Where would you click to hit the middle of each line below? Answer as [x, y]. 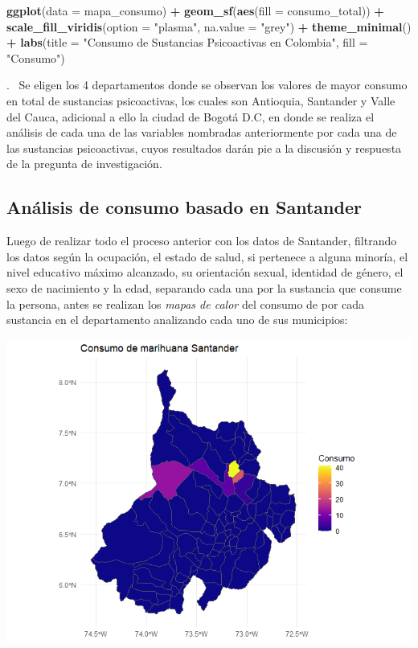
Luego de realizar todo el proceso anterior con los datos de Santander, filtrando [202, 241]
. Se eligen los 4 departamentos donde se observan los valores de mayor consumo [207, 85]
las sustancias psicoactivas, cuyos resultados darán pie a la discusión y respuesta [204, 148]
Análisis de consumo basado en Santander [184, 207]
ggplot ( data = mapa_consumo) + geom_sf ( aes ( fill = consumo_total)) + [195, 10]
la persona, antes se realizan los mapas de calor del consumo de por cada [186, 303]
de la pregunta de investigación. [84, 164]
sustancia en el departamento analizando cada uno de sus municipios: [177, 320]
